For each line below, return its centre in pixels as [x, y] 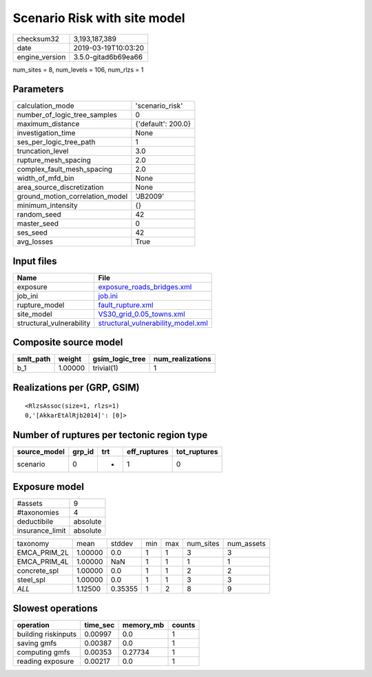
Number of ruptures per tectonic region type [110, 435]
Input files [35, 261]
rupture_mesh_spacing [54, 160]
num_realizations [182, 359]
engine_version [41, 57]
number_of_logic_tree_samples [67, 115]
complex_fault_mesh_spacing [65, 169]
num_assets [247, 544]
